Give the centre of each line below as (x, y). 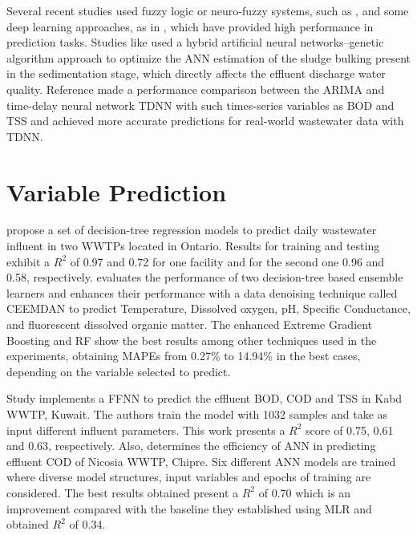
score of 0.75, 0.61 (350, 430)
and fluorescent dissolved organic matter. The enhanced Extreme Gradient (190, 324)
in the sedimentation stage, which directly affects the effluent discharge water (196, 73)
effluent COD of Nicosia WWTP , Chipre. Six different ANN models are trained (201, 461)
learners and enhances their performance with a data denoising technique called (202, 292)
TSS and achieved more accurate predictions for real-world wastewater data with (205, 121)
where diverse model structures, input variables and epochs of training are (189, 477)
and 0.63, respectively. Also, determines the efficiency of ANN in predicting (191, 446)
